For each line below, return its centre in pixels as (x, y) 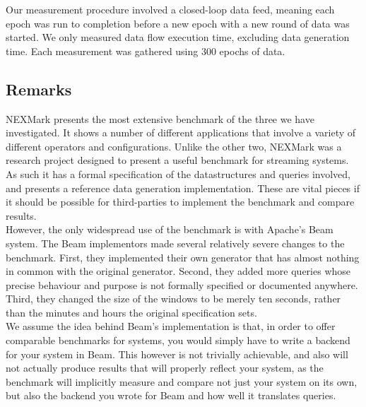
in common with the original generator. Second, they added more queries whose (178, 271)
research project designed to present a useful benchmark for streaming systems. (177, 160)
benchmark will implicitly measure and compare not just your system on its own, (182, 381)
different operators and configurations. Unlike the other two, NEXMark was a (174, 146)
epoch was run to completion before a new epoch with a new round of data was (178, 23)
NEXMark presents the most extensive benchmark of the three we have (160, 118)
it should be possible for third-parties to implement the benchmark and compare (180, 202)
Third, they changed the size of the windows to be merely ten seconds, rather (173, 299)
